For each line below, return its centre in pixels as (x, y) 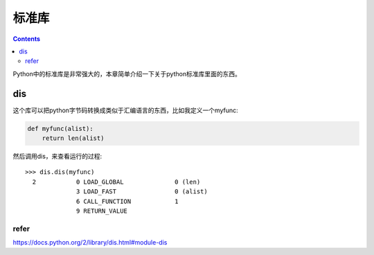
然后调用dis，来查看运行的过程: (57, 156)
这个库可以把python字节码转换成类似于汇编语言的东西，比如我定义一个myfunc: (125, 110)
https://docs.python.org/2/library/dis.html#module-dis (90, 243)
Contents (27, 39)
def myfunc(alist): (60, 129)
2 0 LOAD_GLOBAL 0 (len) (116, 182)
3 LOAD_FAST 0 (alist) (142, 192)
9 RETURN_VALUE (102, 211)
